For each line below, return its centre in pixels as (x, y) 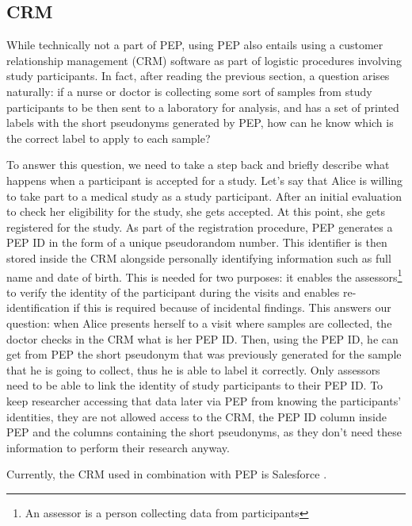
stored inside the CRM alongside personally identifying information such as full (199, 257)
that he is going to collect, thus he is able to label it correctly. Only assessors (193, 369)
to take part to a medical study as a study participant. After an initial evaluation (204, 196)
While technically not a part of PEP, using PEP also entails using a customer (195, 45)
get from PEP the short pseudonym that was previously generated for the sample (204, 354)
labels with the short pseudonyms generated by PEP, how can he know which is (200, 123)
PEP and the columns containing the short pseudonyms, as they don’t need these (204, 432)
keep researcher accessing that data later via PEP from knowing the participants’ (204, 400)
